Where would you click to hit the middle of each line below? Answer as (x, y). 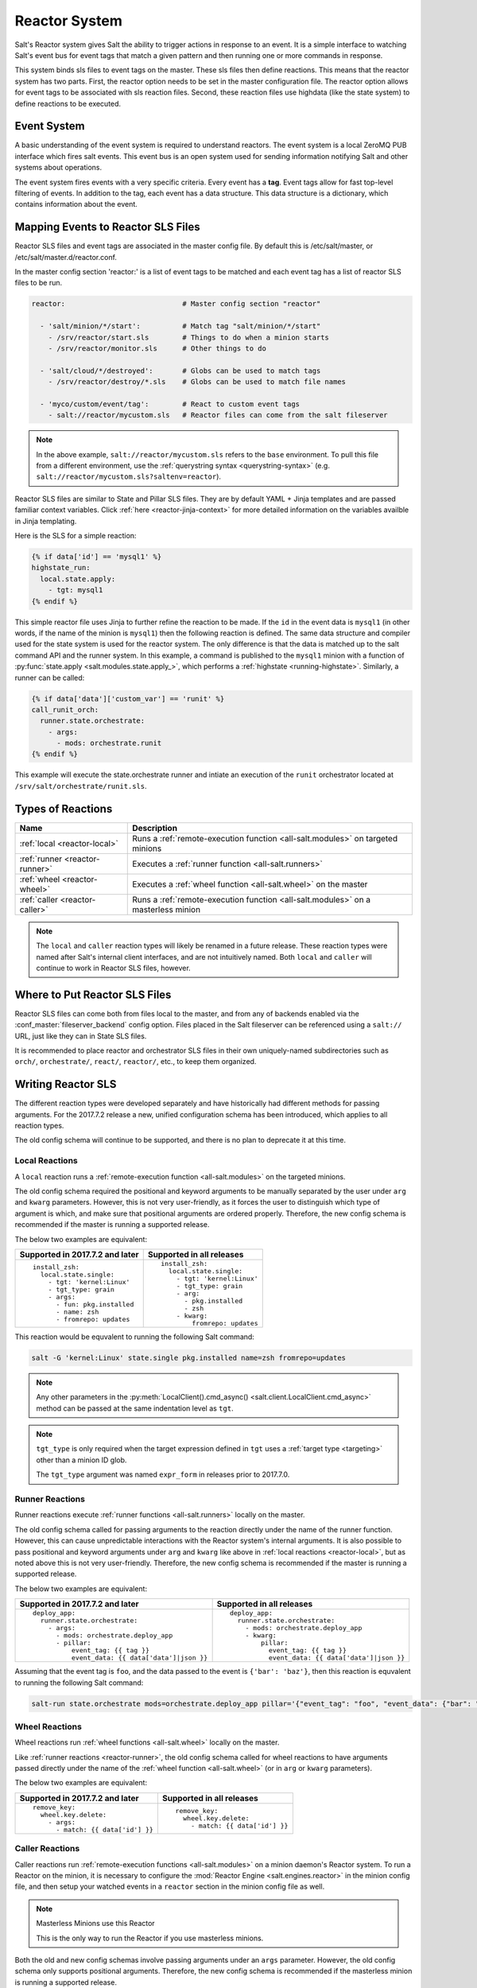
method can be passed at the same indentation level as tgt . (135, 1408)
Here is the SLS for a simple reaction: (76, 536)
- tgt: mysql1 (76, 590)
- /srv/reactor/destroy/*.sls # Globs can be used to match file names (197, 382)
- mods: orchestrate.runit (109, 743)
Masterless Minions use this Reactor (95, 1924)
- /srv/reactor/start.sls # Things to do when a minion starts (189, 337)
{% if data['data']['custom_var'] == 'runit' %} (128, 699)
